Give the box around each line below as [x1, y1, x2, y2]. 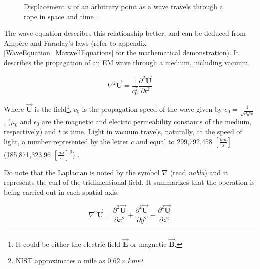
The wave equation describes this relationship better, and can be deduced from [4, 28, 246, 38]
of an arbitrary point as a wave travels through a [73, 1, 223, 11]
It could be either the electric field [15, 238, 121, 249]
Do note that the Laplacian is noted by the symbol [4, 167, 160, 177]
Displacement [24, 1, 65, 11]
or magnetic [130, 238, 167, 249]
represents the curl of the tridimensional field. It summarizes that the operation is [4, 177, 255, 187]
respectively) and [4, 126, 56, 137]
